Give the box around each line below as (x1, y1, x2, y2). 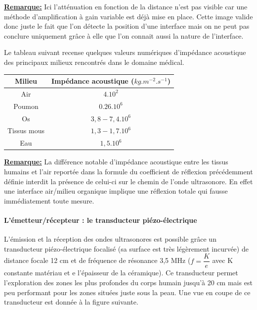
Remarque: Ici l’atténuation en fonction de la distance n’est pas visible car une (4, 1, 248, 11)
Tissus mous (7, 125, 44, 136)
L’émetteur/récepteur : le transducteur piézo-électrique (4, 214, 197, 225)
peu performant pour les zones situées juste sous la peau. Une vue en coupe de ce (4, 287, 251, 297)
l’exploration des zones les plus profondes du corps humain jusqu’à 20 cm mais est (4, 277, 253, 287)
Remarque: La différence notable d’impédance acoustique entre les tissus (4, 156, 228, 167)
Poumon (13, 101, 39, 111)
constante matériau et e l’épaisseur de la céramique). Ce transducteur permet (4, 267, 238, 278)
